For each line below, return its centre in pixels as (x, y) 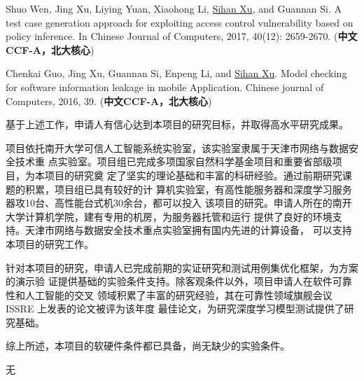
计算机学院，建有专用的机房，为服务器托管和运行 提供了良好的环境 (178, 216)
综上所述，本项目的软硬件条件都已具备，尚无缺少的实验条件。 (148, 346)
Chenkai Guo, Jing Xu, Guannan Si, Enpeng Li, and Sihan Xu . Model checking (176, 73)
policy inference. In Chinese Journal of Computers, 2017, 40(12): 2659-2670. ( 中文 (182, 36)
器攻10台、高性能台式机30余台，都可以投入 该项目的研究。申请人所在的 (169, 203)
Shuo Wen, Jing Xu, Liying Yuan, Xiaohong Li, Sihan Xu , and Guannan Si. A (174, 8)
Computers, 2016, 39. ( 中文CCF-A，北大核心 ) (109, 101)
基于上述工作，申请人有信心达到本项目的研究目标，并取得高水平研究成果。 (177, 124)
